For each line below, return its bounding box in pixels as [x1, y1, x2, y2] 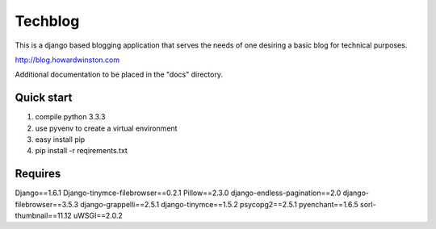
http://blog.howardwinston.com [15, 55, 120, 65]
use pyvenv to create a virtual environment [35, 123, 178, 133]
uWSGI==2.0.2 [73, 210, 123, 221]
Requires [15, 167, 61, 181]
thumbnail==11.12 [15, 210, 72, 221]
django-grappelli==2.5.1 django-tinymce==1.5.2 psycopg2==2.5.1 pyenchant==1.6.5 [80, 199, 358, 209]
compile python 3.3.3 [35, 112, 106, 122]
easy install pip [35, 135, 86, 144]
